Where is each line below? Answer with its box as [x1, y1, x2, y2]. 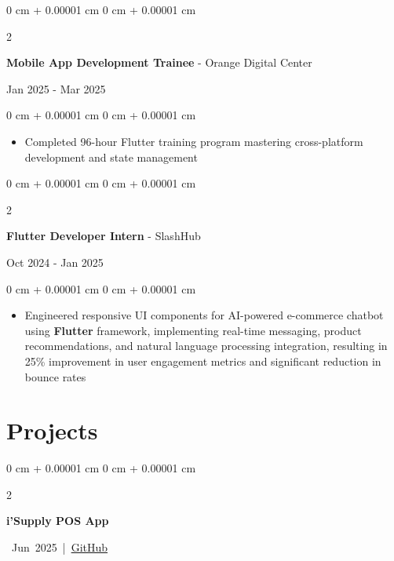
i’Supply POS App [6, 512, 109, 529]
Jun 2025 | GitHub [11, 539, 108, 555]
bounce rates [24, 368, 86, 384]
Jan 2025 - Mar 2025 [6, 80, 106, 97]
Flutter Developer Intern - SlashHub [6, 228, 201, 244]
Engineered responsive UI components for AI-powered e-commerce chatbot [24, 307, 384, 323]
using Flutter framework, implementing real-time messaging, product [24, 322, 362, 338]
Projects [6, 414, 98, 446]
